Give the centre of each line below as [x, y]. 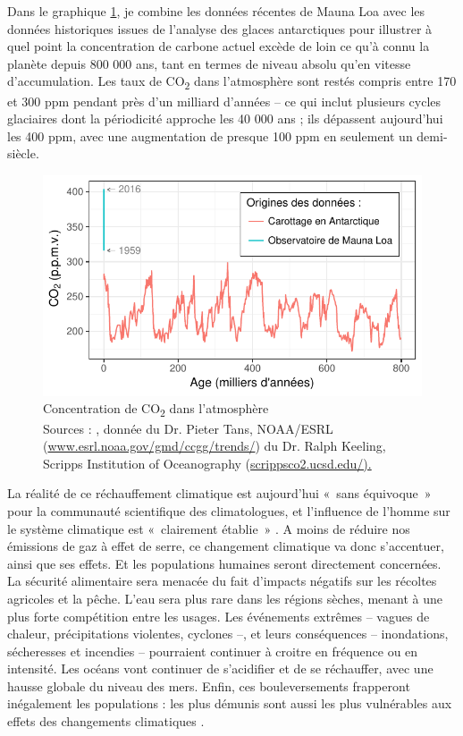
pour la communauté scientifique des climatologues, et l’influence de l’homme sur [229, 510]
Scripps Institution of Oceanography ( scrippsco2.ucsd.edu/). [207, 463]
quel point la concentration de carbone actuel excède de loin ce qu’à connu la [219, 46]
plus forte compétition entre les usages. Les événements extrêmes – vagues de [219, 616]
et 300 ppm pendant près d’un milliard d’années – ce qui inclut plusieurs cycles [224, 101]
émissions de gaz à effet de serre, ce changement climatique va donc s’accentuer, [226, 546]
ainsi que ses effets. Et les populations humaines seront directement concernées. [224, 563]
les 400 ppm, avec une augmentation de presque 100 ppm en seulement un [210, 135]
